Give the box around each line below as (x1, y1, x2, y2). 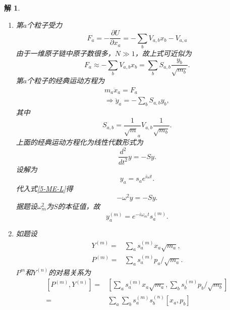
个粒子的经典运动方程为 (27, 75, 105, 86)
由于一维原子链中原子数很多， (16, 47, 115, 58)
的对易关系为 (48, 267, 91, 277)
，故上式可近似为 (135, 47, 192, 58)
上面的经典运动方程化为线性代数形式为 (16, 137, 143, 147)
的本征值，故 (57, 200, 100, 211)
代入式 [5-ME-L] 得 (16, 183, 73, 194)
